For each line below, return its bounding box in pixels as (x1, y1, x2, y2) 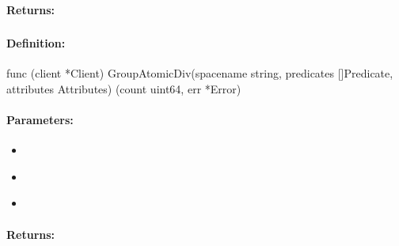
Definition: (6, 35, 66, 51)
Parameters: (6, 112, 74, 128)
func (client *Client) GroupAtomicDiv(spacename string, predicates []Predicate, (6, 65, 393, 81)
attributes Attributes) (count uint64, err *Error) (6, 80, 241, 97)
